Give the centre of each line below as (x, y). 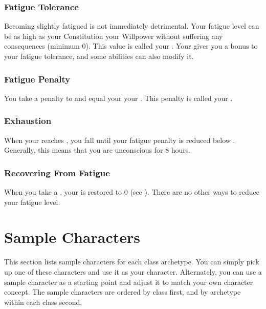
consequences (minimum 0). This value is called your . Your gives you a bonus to (131, 46)
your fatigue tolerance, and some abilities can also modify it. (99, 56)
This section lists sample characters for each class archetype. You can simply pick (132, 262)
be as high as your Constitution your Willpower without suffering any (114, 36)
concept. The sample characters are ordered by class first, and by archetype (123, 292)
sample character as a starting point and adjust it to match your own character (129, 282)
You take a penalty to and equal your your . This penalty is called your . (118, 98)
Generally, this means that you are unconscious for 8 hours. (97, 150)
